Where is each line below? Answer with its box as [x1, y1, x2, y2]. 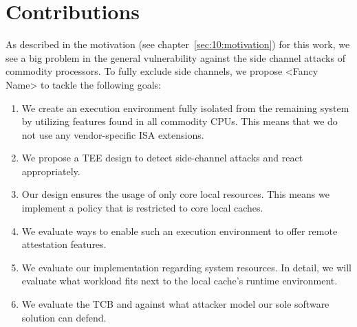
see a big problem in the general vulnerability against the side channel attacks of [6, 50, 345, 65]
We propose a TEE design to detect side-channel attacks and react [21, 150, 303, 165]
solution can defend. [21, 310, 107, 324]
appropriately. [21, 163, 80, 178]
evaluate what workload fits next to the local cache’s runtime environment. [21, 273, 338, 288]
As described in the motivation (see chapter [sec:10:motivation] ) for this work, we [6, 37, 350, 52]
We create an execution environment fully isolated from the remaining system [21, 100, 349, 115]
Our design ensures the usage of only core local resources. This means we [21, 187, 329, 201]
